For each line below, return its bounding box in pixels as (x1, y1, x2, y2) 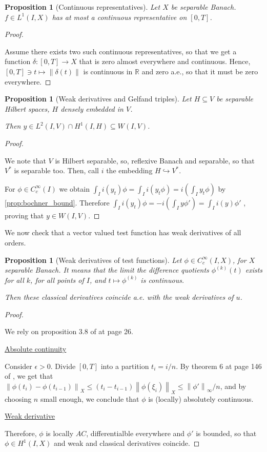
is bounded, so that (196, 427, 257, 438)
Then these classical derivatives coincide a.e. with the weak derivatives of (5, 292, 234, 302)
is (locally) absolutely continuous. (148, 393, 254, 404)
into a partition (100, 360, 149, 371)
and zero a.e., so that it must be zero (141, 66, 258, 76)
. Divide (50, 360, 76, 371)
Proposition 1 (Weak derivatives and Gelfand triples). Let (5, 93, 192, 104)
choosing (5, 393, 32, 404)
